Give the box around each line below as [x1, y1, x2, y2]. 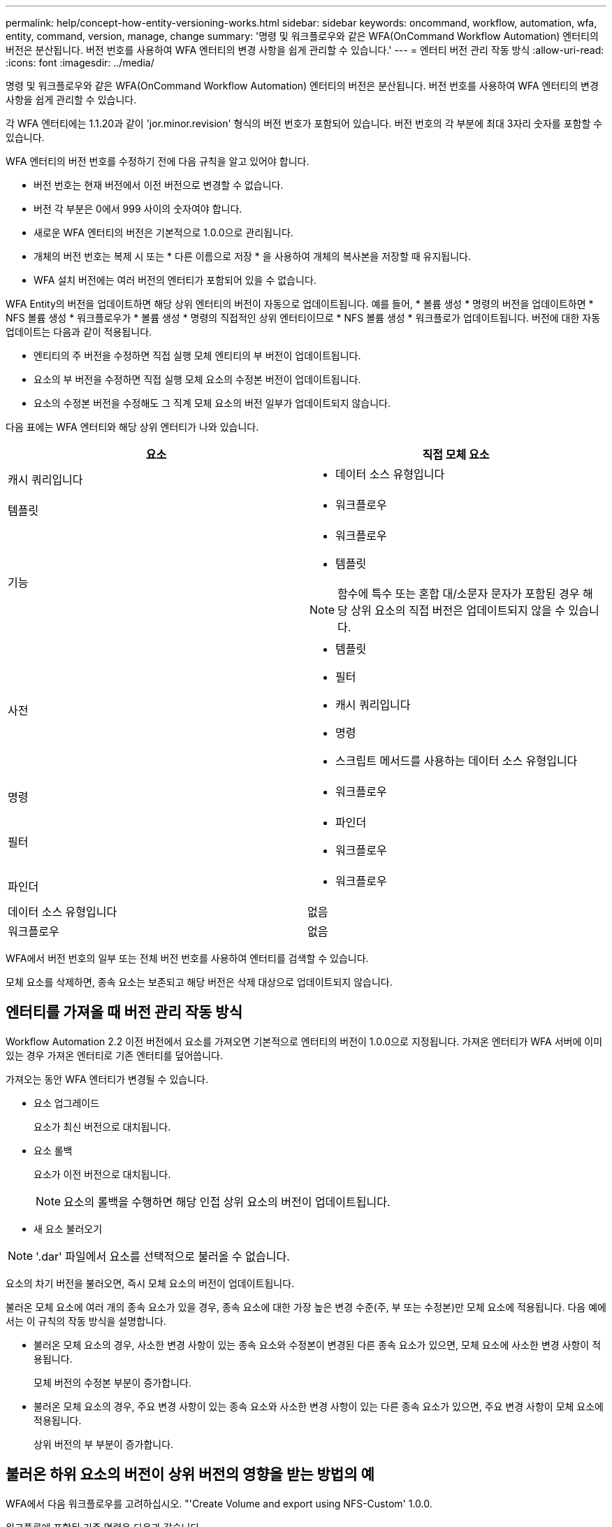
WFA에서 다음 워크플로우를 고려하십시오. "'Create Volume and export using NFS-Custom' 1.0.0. [6, 1497, 432, 1510]
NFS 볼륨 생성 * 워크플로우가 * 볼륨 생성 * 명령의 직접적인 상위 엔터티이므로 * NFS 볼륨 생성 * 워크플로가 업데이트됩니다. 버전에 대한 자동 [6, 312, 601, 324]
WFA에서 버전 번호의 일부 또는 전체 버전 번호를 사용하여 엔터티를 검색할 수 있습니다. [6, 952, 369, 964]
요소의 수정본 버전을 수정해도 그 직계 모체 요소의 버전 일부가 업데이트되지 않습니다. [34, 397, 391, 409]
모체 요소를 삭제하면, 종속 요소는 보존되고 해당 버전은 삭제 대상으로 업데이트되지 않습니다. [6, 976, 393, 988]
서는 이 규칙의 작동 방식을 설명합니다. [6, 1314, 166, 1327]
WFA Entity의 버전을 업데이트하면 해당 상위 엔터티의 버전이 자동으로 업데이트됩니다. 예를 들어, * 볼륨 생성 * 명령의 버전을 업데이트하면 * [6, 298, 594, 310]
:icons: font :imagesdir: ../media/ [6, 57, 154, 69]
